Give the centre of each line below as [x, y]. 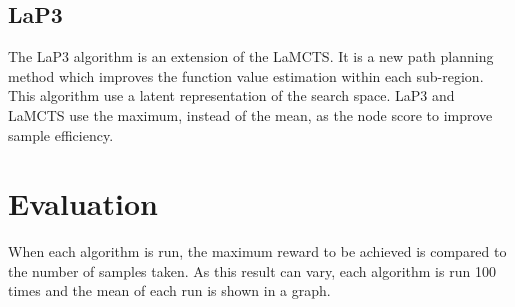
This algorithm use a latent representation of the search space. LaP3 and [231, 95]
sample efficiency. [61, 134]
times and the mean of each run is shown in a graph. [169, 290]
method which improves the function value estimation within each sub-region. [246, 75]
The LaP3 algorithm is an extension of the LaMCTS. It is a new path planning [251, 56]
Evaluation [83, 203]
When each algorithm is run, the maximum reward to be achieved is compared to [257, 251]
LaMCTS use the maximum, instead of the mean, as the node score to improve [250, 114]
